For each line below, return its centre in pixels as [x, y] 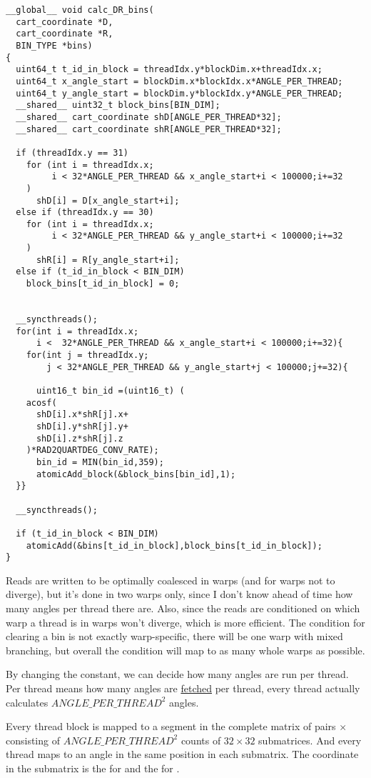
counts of [201, 740]
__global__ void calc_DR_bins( [80, 10]
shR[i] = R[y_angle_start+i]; [108, 260]
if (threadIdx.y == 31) [72, 153]
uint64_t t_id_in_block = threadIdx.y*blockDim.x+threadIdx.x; [169, 70]
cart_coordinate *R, [65, 34]
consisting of [33, 740]
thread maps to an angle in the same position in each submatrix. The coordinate [182, 754]
